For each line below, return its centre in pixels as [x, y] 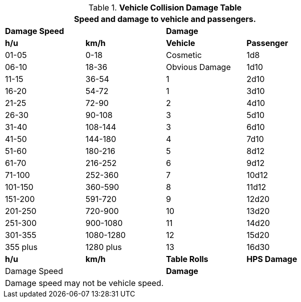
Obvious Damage [198, 67]
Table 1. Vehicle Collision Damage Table [165, 7]
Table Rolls [187, 259]
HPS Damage [272, 259]
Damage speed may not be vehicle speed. [84, 283]
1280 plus [104, 247]
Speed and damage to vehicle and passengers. [165, 19]
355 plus [21, 247]
